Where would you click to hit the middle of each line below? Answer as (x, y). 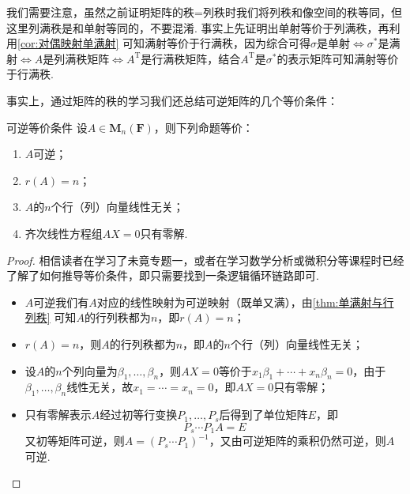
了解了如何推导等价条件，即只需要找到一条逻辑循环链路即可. (163, 275)
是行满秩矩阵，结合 (191, 58)
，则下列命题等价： (203, 127)
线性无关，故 (100, 387)
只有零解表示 (58, 415)
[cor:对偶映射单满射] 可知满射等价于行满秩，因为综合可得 (164, 43)
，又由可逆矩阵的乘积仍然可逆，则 (297, 441)
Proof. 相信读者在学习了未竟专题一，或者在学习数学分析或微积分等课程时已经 (205, 260)
